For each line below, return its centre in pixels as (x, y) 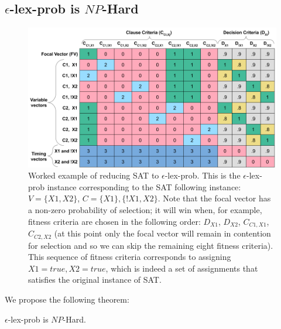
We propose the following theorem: (67, 299)
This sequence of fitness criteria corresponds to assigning (130, 257)
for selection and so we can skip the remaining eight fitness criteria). (151, 245)
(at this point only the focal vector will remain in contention (162, 233)
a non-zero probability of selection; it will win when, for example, (145, 210)
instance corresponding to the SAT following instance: (144, 186)
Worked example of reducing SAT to (94, 175)
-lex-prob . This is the (203, 175)
